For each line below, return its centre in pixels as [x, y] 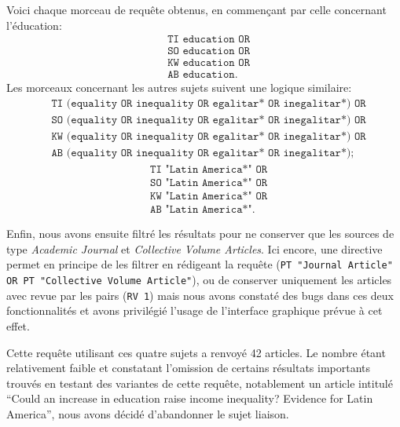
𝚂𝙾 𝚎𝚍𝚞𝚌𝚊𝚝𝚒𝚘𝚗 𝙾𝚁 [209, 51]
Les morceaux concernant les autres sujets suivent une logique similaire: [179, 88]
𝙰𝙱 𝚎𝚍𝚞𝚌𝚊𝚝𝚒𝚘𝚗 [201, 75]
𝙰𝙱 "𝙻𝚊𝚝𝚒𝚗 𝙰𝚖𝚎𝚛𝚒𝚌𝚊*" [201, 210]
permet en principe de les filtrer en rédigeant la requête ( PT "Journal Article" [200, 264]
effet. [18, 325]
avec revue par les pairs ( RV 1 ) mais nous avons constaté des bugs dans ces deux [200, 295]
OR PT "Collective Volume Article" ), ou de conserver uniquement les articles [199, 279]
